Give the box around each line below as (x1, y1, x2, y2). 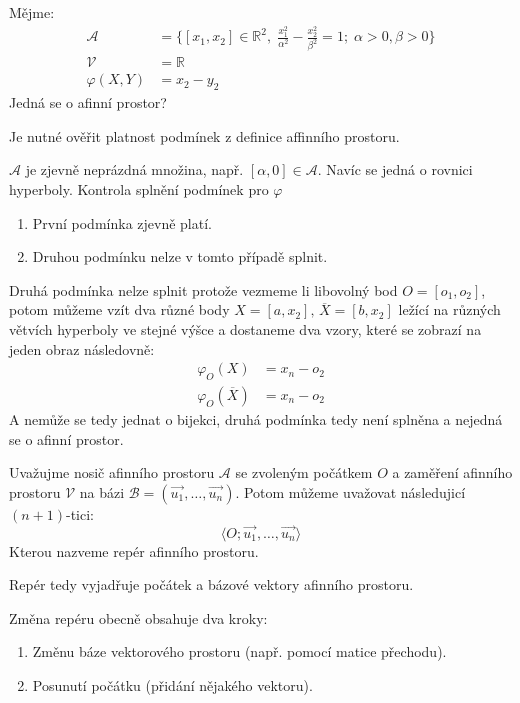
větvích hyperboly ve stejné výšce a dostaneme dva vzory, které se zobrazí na (9, 318, 482, 339)
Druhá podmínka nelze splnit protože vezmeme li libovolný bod (9, 279, 398, 300)
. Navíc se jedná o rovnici (317, 159, 473, 180)
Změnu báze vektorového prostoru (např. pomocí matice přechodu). (32, 641, 447, 662)
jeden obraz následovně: (9, 338, 155, 359)
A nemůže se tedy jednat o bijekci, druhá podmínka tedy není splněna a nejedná (9, 409, 503, 430)
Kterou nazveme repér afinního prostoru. (9, 540, 259, 561)
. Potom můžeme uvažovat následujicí (235, 481, 466, 502)
